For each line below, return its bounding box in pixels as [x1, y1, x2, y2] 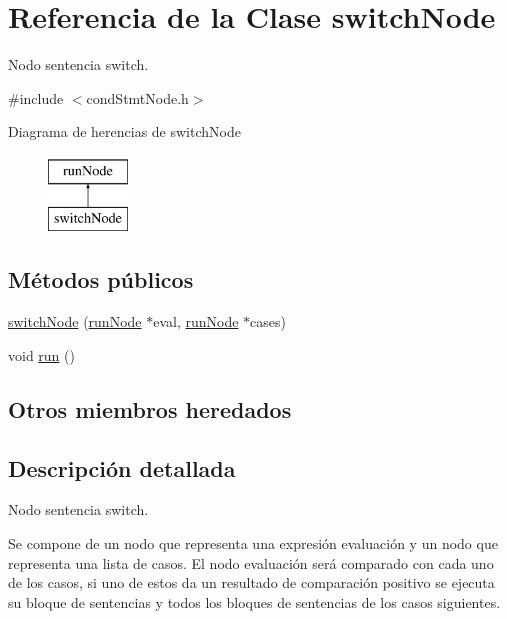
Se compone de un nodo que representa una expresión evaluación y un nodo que [8, 533, 498, 554]
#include [8, 87, 64, 108]
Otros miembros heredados [8, 393, 292, 424]
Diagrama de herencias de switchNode [8, 121, 241, 142]
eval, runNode [153, 311, 239, 332]
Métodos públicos [8, 264, 194, 295]
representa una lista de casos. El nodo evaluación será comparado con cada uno [8, 552, 494, 573]
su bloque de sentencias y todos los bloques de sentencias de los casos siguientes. [8, 591, 501, 612]
